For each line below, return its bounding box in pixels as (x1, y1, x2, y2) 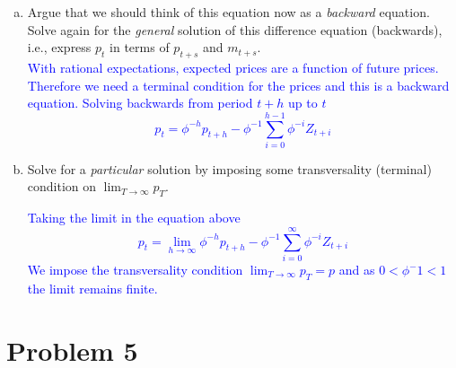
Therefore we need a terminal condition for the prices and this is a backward (27, 75, 450, 94)
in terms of (110, 38, 170, 57)
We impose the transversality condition (27, 260, 243, 278)
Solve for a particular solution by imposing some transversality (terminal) (27, 159, 432, 178)
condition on (27, 177, 97, 196)
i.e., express (27, 38, 92, 57)
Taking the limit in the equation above (27, 208, 241, 227)
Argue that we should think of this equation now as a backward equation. (27, 3, 430, 21)
